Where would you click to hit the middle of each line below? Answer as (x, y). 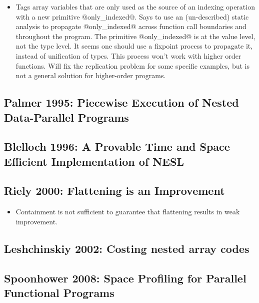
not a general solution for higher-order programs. (91, 75)
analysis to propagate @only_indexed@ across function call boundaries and (131, 26)
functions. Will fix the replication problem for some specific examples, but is (132, 65)
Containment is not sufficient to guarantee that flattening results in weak (128, 212)
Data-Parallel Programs (66, 117)
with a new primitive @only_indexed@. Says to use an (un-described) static (132, 16)
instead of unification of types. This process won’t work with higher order (128, 55)
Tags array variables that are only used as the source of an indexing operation (135, 7)
